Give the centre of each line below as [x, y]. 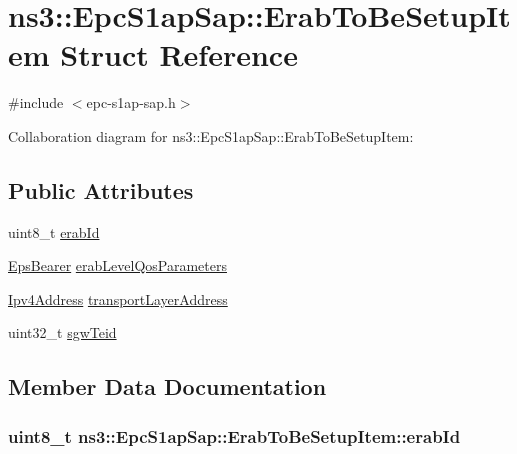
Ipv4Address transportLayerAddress [118, 298]
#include [36, 102]
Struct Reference [179, 54]
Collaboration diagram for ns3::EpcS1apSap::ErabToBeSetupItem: [211, 135]
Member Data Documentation [167, 386]
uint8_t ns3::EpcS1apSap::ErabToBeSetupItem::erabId [234, 435]
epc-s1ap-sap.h [131, 102]
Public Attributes [101, 189]
